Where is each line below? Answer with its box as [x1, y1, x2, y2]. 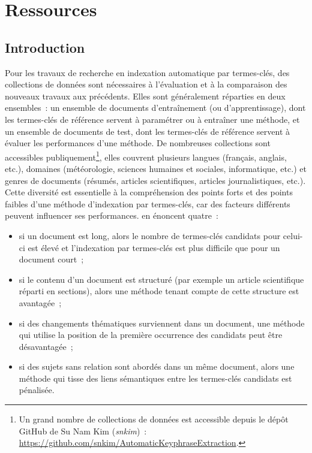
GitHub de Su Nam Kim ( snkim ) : [19, 424, 147, 437]
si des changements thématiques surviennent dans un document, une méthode [19, 316, 305, 329]
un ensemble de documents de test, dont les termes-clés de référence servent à [5, 125, 290, 137]
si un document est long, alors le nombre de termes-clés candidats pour [19, 229, 281, 241]
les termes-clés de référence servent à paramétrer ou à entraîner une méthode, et [5, 113, 300, 125]
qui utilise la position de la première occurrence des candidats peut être [19, 328, 283, 341]
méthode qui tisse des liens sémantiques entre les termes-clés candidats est [19, 372, 292, 384]
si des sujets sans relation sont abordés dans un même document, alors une [19, 360, 295, 373]
